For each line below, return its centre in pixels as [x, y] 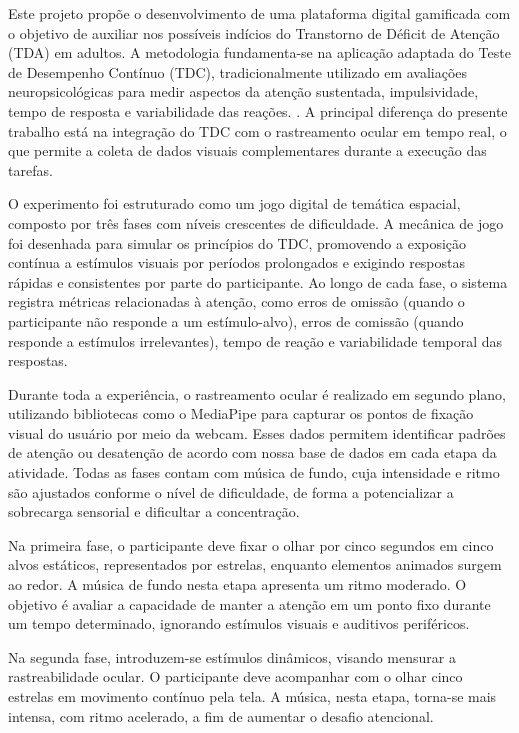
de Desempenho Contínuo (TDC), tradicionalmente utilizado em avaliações [238, 71]
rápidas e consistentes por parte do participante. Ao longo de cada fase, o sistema [258, 281]
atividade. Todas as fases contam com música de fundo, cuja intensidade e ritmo [254, 472]
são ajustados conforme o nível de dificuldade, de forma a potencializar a [231, 491]
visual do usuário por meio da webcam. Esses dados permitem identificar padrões [257, 432]
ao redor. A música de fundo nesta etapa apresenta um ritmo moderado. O [237, 584]
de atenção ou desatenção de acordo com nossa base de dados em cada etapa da [252, 452]
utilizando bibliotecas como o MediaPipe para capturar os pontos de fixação [241, 413]
